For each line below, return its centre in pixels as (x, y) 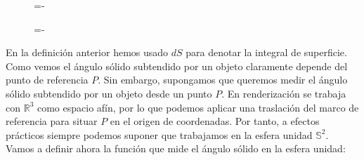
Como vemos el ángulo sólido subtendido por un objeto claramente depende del (177, 66)
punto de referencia (47, 80)
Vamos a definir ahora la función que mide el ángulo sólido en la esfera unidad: (176, 148)
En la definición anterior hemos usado (87, 52)
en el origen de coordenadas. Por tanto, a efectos (215, 121)
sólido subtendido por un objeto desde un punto (109, 93)
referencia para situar (52, 121)
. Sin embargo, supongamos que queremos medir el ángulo (223, 80)
